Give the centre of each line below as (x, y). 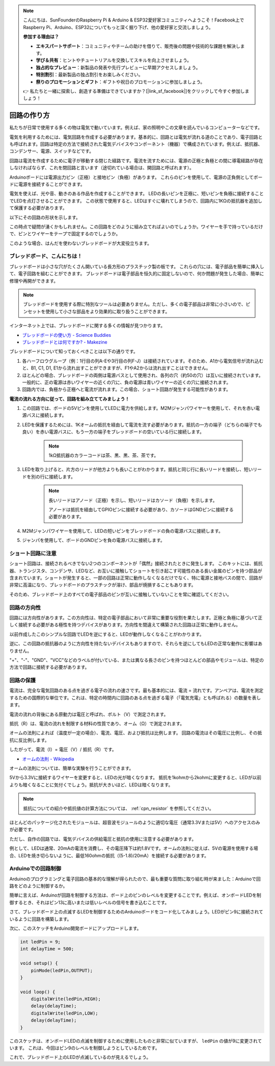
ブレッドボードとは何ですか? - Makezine (65, 342)
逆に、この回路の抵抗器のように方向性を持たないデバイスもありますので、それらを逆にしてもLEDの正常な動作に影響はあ (136, 643)
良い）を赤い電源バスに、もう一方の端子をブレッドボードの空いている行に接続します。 (113, 432)
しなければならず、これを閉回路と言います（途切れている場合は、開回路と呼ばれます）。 (102, 168)
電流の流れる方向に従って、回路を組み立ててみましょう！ (70, 399)
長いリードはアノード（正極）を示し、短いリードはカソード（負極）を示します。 (133, 500)
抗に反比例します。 (29, 740)
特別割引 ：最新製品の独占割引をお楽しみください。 (89, 75)
